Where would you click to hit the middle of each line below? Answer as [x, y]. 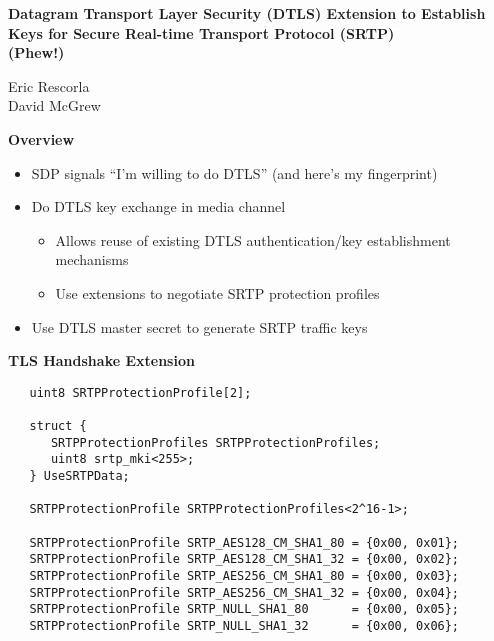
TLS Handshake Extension [101, 360]
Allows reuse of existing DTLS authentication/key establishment [253, 239]
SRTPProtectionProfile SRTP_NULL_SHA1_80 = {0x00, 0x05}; [244, 609]
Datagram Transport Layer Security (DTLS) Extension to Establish [247, 13]
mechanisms [92, 259]
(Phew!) [36, 52]
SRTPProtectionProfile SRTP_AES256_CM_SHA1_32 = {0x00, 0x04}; [244, 592]
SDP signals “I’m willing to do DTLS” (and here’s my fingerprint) [234, 172]
